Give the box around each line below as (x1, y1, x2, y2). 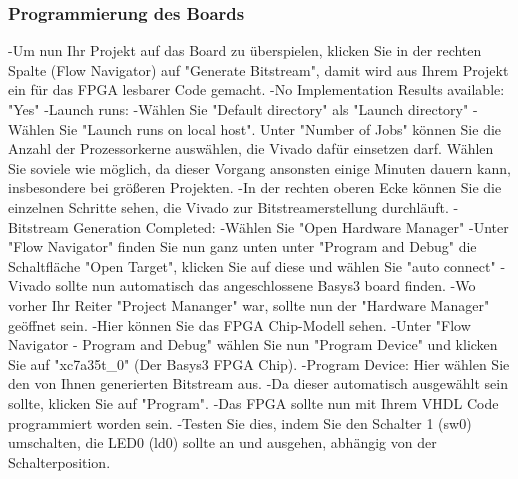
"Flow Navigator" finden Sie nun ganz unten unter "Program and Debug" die (8, 236, 477, 257)
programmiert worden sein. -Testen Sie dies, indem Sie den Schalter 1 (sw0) (8, 412, 472, 433)
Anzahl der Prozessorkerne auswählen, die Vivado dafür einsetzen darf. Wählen (8, 138, 494, 159)
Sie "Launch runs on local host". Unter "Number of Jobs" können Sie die (59, 118, 502, 139)
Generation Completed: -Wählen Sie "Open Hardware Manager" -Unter (73, 216, 509, 237)
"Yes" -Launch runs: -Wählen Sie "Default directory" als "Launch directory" (8, 99, 469, 119)
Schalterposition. (8, 451, 111, 472)
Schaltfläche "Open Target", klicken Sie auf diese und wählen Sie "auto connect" (8, 255, 496, 276)
